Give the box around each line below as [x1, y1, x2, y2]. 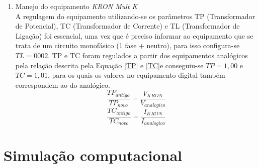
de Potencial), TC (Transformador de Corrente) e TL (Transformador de [15, 21, 240, 31]
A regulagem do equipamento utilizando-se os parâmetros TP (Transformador [15, 11, 255, 21]
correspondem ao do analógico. [15, 79, 110, 90]
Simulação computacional [4, 145, 183, 165]
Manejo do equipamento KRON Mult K [15, 1, 138, 11]
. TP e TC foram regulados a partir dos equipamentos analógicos [48, 50, 248, 60]
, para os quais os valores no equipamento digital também [47, 70, 225, 80]
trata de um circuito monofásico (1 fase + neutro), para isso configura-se [15, 40, 240, 51]
